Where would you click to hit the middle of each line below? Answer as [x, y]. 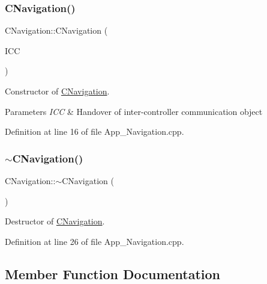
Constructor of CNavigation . [57, 91]
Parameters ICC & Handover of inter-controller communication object [134, 111]
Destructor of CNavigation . [55, 221]
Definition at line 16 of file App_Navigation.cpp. [94, 131]
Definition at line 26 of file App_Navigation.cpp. [94, 241]
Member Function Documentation [113, 273]
